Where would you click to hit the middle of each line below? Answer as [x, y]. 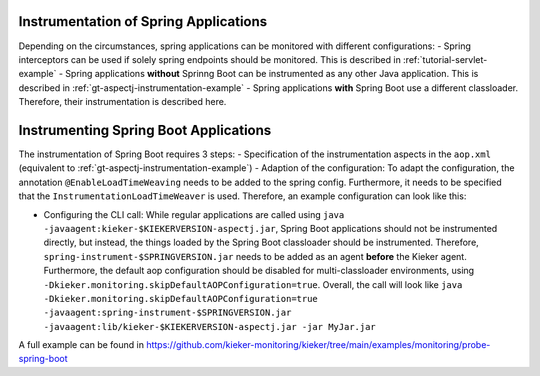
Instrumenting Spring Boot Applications [145, 130]
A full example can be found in [81, 345]
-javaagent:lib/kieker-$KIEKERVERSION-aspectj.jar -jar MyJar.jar [210, 326]
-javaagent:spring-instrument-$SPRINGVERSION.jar [167, 313]
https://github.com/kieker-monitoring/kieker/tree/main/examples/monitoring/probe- [318, 345]
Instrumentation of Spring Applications [143, 21]
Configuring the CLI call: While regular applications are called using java [194, 214]
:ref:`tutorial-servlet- [445, 59]
